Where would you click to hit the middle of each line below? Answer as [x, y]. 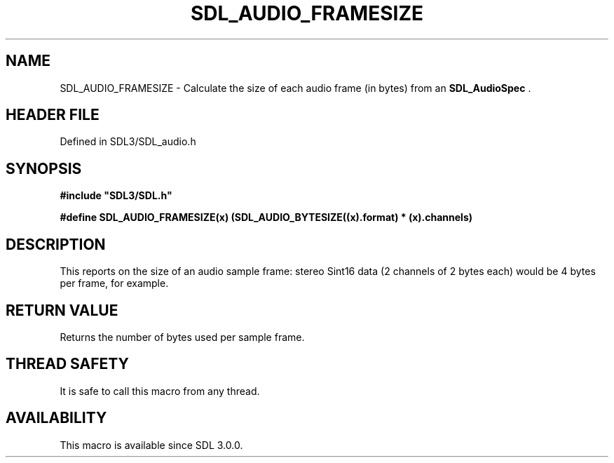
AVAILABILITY [56, 418]
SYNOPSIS [44, 168]
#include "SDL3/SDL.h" [116, 196]
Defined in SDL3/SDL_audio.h [128, 142]
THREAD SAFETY [67, 364]
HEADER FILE [53, 115]
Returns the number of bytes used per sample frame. [182, 337]
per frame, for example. [114, 283]
